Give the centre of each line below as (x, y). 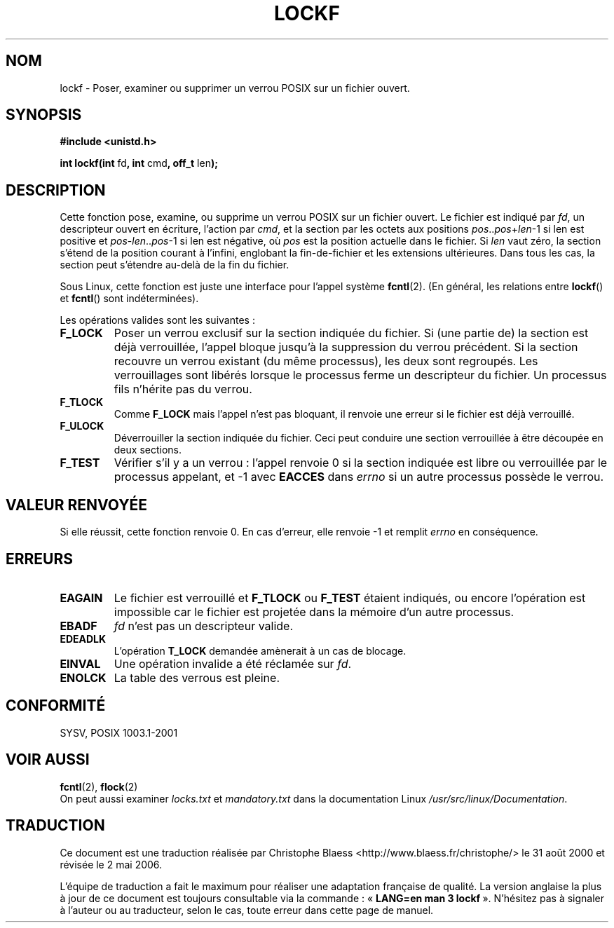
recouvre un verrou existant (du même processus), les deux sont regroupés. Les (326, 361)
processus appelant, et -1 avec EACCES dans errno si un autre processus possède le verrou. (359, 477)
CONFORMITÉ (56, 706)
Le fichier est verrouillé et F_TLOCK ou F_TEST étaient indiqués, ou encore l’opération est (350, 598)
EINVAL (80, 663)
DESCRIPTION (56, 190)
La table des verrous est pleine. (197, 677)
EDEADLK (83, 639)
